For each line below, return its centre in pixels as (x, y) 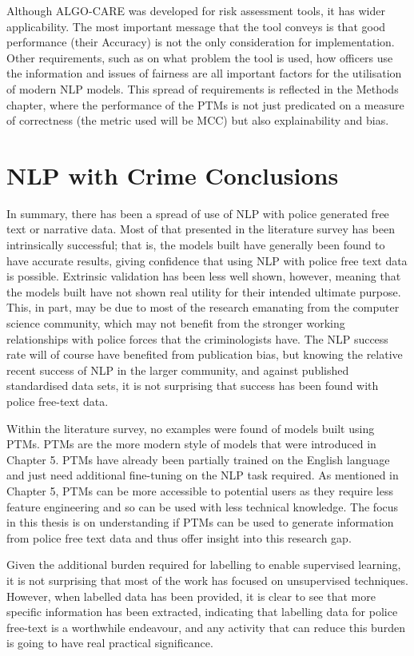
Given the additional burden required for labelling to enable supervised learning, (204, 565)
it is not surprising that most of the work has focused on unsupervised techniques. (207, 580)
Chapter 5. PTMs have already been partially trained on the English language (198, 459)
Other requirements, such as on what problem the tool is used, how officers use (200, 57)
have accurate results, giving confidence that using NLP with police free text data (207, 260)
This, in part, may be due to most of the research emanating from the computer (203, 307)
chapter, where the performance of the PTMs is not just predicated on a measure (205, 104)
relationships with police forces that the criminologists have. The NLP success (197, 338)
